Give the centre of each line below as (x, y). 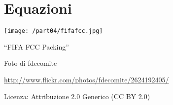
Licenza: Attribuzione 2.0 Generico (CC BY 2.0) (77, 96)
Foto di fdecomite (31, 63)
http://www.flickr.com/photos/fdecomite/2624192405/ (86, 79)
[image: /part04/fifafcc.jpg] (53, 31)
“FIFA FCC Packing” (36, 46)
